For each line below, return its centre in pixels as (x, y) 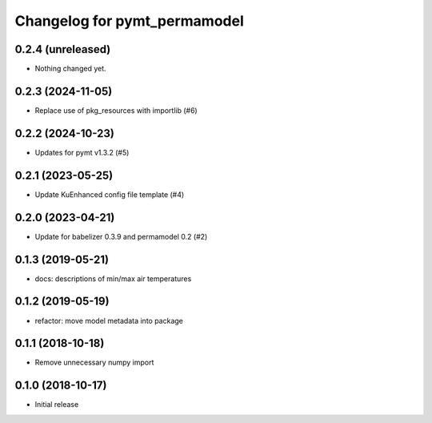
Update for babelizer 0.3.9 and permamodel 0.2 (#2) (121, 236)
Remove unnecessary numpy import (94, 363)
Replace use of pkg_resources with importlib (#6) (116, 110)
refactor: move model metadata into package (109, 320)
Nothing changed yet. (71, 69)
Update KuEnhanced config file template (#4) (110, 194)
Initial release (57, 405)
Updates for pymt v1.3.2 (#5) (82, 152)
